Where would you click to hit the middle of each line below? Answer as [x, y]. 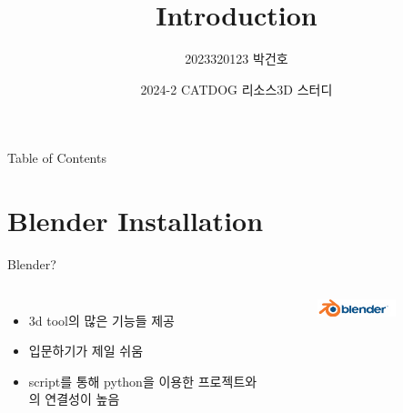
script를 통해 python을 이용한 [111, 381]
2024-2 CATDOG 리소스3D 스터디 [237, 89]
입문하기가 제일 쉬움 [86, 351]
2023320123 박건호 [237, 59]
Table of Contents [57, 158]
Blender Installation [136, 221]
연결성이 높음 [82, 399]
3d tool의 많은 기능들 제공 [101, 320]
